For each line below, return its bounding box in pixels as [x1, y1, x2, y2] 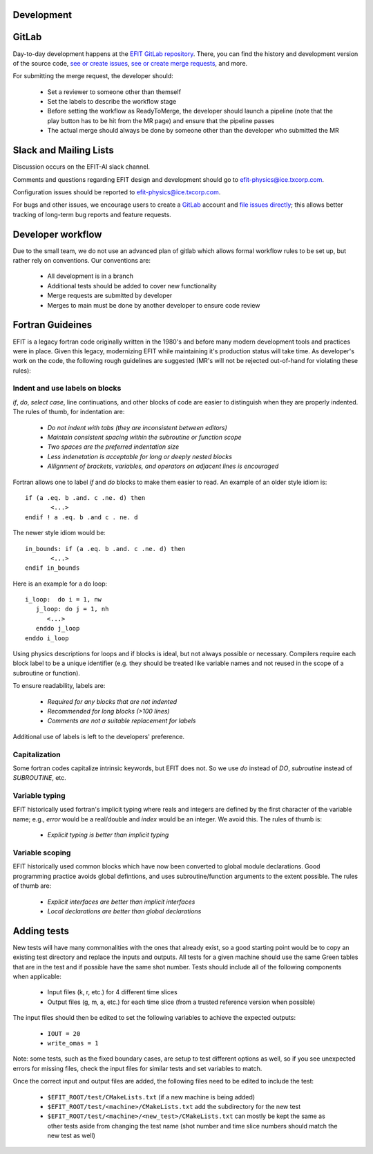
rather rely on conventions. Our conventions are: [12, 257, 151, 265]
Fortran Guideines [12, 319, 93, 331]
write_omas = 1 [47, 1039, 99, 1047]
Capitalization [12, 750, 61, 759]
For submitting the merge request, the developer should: [12, 72, 174, 80]
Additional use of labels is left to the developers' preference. [12, 732, 185, 741]
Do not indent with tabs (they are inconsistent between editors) [47, 423, 228, 431]
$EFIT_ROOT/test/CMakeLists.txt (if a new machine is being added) [47, 1092, 256, 1101]
